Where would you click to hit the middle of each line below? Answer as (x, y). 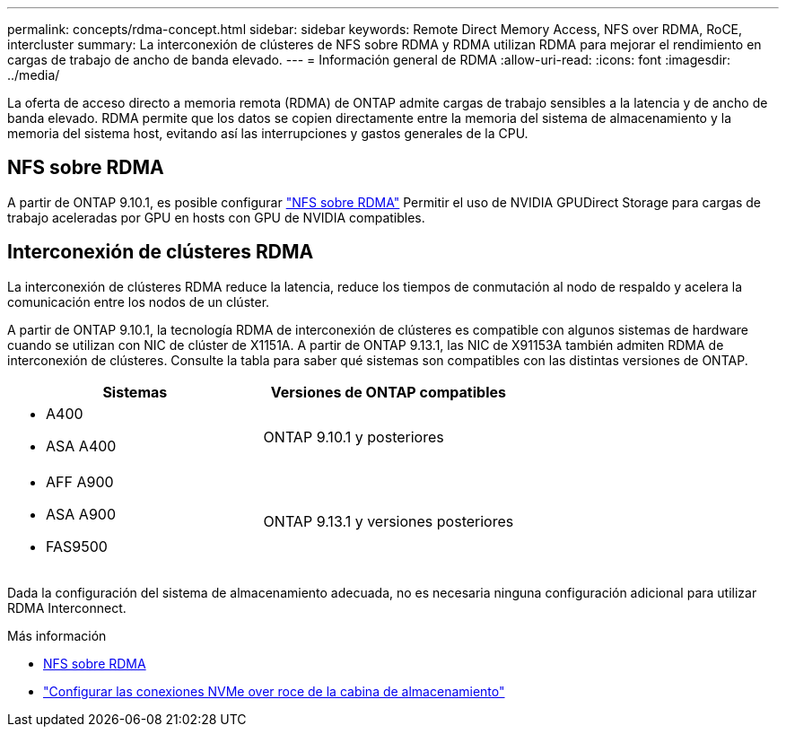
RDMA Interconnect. (67, 607)
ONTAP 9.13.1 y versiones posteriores (389, 521)
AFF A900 (80, 481)
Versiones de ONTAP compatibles (388, 392)
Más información (57, 635)
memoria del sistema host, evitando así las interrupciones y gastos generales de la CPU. (268, 133)
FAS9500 (77, 546)
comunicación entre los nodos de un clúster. (139, 301)
